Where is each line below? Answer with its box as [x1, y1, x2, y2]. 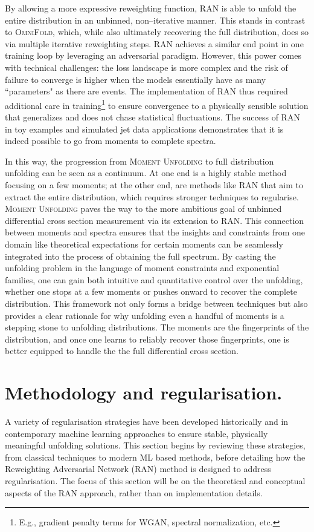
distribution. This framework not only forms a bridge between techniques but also [5, 297, 308, 309]
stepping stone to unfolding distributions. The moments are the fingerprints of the [5, 321, 309, 333]
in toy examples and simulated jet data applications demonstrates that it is [5, 122, 284, 135]
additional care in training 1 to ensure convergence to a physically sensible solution [5, 97, 309, 111]
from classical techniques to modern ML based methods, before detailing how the [5, 450, 306, 463]
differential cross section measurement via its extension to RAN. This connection [5, 214, 304, 226]
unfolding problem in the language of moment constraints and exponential [5, 261, 280, 274]
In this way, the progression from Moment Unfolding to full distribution [5, 154, 274, 167]
